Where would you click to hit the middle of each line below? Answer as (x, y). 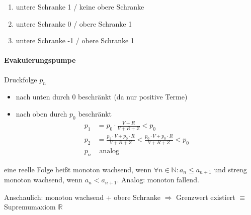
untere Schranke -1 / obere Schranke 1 (75, 40)
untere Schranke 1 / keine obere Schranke (80, 7)
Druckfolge (21, 79)
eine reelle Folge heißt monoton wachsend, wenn (78, 169)
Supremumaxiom (30, 207)
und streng (230, 169)
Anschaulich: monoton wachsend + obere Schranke (82, 197)
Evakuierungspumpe (40, 60)
